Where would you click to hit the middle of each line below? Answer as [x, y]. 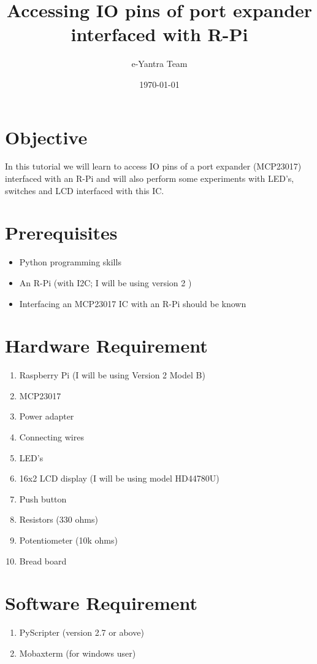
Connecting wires [52, 437]
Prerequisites [61, 232]
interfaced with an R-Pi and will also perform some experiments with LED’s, [150, 178]
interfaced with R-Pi [159, 34]
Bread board [43, 560]
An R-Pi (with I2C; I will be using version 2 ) [105, 282]
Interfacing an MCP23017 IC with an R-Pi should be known [133, 303]
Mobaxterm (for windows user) [78, 653]
